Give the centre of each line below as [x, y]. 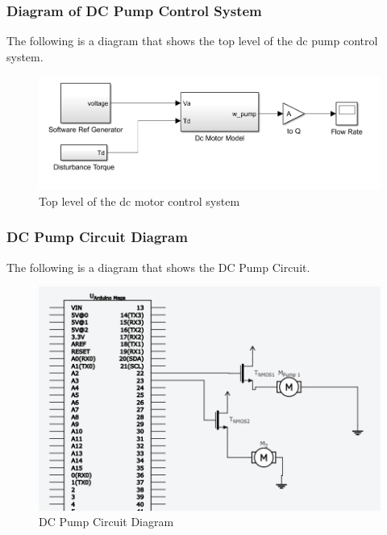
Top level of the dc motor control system [139, 201]
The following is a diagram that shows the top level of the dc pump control [192, 41]
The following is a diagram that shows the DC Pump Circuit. [158, 267]
